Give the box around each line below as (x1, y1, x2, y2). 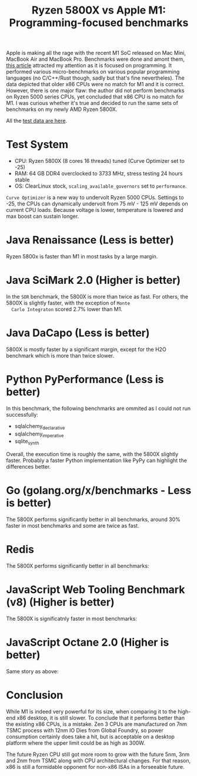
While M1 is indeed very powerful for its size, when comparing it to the (6, 708, 177, 715)
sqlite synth (14, 438, 39, 446)
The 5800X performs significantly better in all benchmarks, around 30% (6, 516, 181, 523)
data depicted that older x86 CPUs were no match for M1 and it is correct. (6, 81, 185, 88)
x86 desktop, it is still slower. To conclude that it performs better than (16, 714, 185, 721)
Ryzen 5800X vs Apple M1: (31, 4, 166, 17)
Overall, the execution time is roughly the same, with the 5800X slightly (6, 451, 179, 458)
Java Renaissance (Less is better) (6, 234, 175, 247)
